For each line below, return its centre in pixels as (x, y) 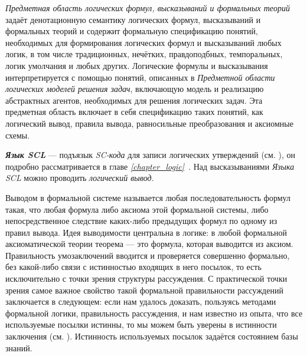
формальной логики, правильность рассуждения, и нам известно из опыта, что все (154, 313)
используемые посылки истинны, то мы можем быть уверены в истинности (141, 324)
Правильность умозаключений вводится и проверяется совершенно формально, (148, 255)
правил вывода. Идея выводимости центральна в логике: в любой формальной (146, 232)
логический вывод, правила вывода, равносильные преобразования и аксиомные (149, 123)
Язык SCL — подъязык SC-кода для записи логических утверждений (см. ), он (150, 155)
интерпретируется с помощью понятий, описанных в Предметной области (140, 77)
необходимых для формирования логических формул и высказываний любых (143, 42)
